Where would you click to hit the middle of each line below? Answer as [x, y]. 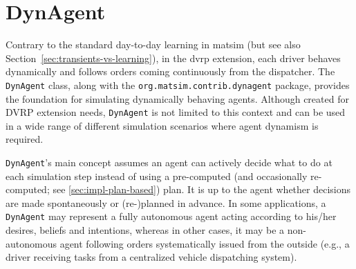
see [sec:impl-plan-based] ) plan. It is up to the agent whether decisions [202, 189]
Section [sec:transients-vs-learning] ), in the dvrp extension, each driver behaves [173, 58]
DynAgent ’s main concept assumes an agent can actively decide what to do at [169, 162]
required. [25, 139]
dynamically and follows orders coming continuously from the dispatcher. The [170, 71]
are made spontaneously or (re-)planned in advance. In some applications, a [166, 202]
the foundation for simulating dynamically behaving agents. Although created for [177, 98]
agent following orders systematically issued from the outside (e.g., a [205, 243]
